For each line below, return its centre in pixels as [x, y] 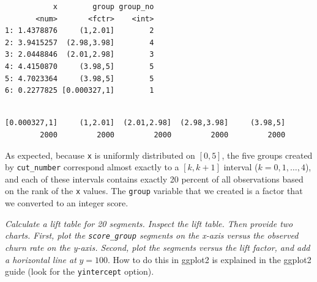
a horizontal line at [41, 259]
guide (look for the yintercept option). [80, 271]
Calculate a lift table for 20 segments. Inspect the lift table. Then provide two [149, 223]
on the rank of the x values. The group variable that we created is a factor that [154, 191]
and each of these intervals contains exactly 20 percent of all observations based [154, 179]
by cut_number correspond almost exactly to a [92, 167]
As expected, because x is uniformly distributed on [100, 155]
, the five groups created [267, 155]
